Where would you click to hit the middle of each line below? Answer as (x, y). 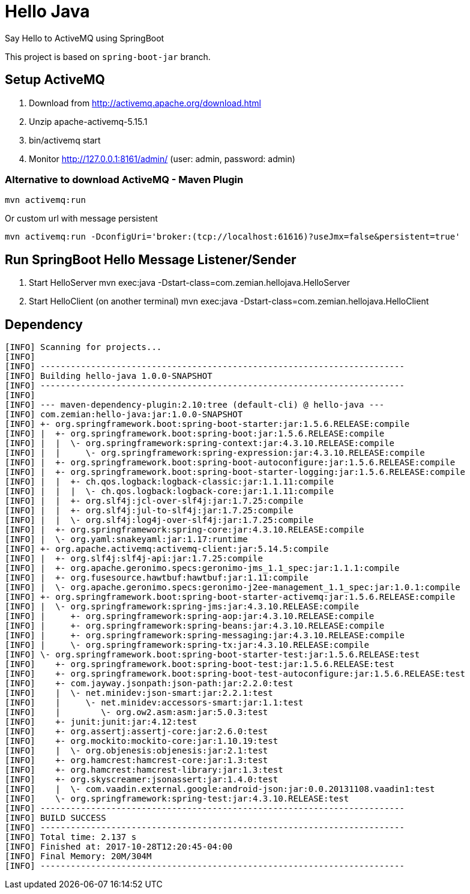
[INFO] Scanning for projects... (83, 347)
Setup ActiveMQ (55, 80)
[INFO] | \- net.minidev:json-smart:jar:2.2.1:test (139, 693)
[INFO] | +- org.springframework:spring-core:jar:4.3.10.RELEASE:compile (185, 530)
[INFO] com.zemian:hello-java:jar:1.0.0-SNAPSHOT (124, 415)
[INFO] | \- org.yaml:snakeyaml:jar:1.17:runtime (126, 539)
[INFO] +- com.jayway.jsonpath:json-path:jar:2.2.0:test (149, 684)
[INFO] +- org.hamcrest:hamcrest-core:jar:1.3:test (137, 760)
